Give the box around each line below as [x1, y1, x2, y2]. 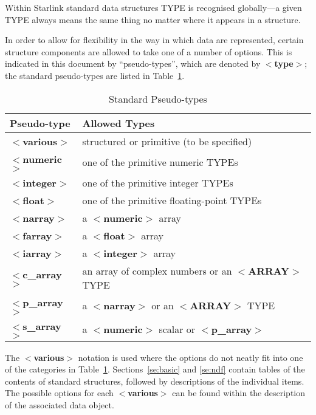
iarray [22, 245, 52, 260]
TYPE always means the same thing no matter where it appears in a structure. [5, 13, 301, 26]
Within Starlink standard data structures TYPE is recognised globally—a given [5, 1, 302, 13]
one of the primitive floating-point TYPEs [82, 193, 262, 207]
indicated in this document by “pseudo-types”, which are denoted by [5, 57, 261, 70]
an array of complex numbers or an [82, 263, 232, 278]
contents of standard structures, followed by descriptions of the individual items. [5, 374, 304, 387]
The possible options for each [5, 386, 114, 399]
